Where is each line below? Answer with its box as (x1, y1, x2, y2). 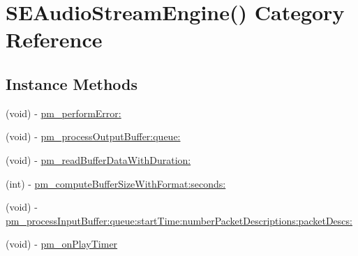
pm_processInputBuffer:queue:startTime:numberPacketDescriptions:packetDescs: (6, 213, 352, 227)
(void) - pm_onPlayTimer (6, 236, 118, 251)
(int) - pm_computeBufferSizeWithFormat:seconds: (6, 176, 226, 190)
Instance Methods (6, 73, 137, 94)
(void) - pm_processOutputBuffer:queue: (6, 129, 181, 144)
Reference (6, 25, 103, 54)
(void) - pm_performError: (6, 105, 121, 120)
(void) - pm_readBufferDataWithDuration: (6, 152, 191, 167)
